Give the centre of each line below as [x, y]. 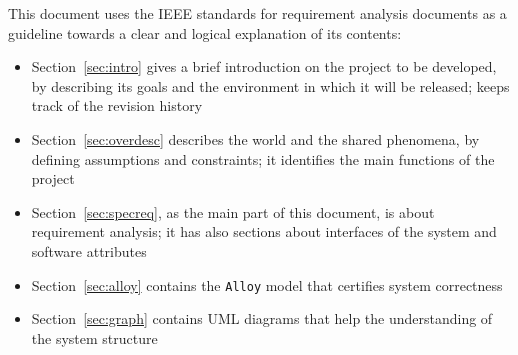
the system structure [94, 337]
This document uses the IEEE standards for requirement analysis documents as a [257, 13]
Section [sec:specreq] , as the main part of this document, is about [233, 211]
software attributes [89, 250]
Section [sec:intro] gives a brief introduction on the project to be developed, [264, 66]
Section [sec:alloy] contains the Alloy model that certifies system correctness [267, 284]
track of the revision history [117, 105]
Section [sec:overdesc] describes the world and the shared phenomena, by [255, 138]
